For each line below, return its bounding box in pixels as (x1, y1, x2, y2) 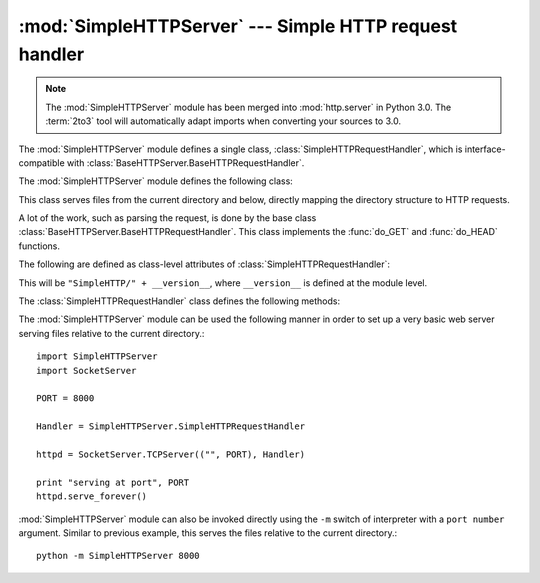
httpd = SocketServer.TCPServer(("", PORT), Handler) (36, 448, 305, 460)
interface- (464, 143, 506, 155)
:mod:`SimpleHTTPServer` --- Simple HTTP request (18, 15, 458, 37)
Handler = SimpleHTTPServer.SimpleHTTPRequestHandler (36, 421, 305, 432)
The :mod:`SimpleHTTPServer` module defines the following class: (18, 175, 294, 187)
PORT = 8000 (36, 393, 95, 404)
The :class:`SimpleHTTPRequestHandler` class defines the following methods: (18, 295, 340, 307)
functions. (18, 240, 60, 252)
